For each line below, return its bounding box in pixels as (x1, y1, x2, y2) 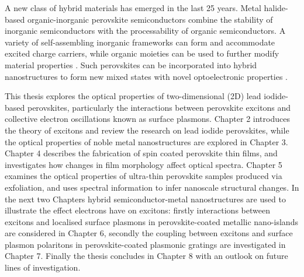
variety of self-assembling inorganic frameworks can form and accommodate (5, 36, 275, 48)
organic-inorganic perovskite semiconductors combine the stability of (27, 13, 273, 25)
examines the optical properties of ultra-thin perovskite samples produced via (5, 170, 282, 182)
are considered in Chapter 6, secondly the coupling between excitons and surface (5, 227, 293, 239)
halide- (264, 2, 288, 13)
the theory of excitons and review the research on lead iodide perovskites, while (5, 124, 289, 136)
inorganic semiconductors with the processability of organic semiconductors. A (5, 24, 286, 37)
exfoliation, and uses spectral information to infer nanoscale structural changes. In (5, 181, 299, 193)
